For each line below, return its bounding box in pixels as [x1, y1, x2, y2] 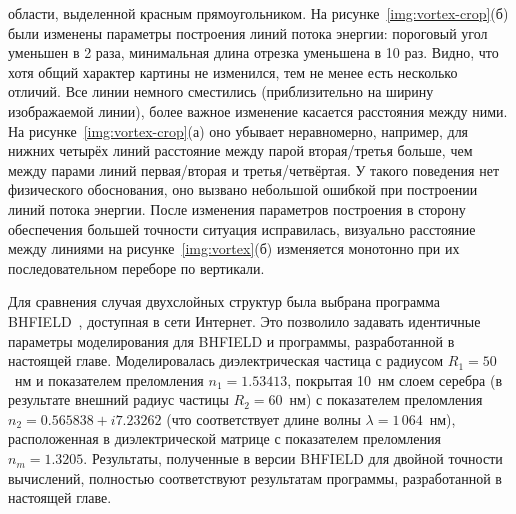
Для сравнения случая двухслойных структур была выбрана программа [8, 291, 441, 312]
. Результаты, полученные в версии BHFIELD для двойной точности [83, 448, 503, 469]
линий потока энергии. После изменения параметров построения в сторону [8, 198, 466, 219]
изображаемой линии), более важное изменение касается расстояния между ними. [8, 100, 508, 121]
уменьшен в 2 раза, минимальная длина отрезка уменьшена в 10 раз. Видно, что [8, 42, 499, 63]
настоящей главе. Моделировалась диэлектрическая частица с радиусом [8, 350, 444, 371]
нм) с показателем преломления [289, 389, 483, 410]
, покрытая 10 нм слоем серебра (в [287, 369, 502, 390]
